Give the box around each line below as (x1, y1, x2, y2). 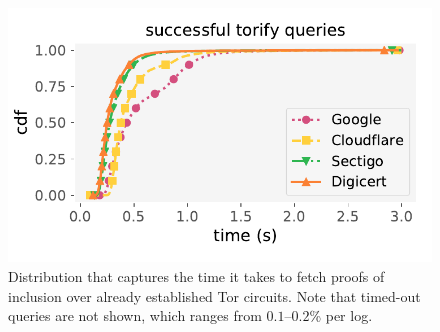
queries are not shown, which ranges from (8, 305, 262, 326)
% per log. (309, 305, 373, 326)
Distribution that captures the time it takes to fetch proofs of (8, 265, 385, 286)
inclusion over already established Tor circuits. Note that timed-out (8, 285, 421, 306)
